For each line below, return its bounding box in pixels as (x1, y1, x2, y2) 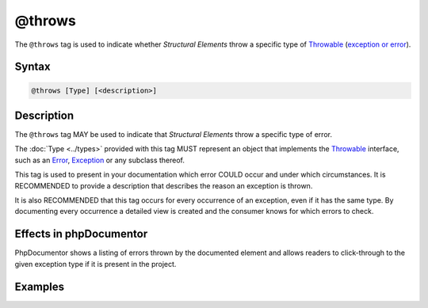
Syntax (14, 60, 51, 74)
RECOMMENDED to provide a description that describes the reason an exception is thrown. (14, 181, 313, 190)
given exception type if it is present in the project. (14, 259, 177, 268)
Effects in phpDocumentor (14, 227, 148, 241)
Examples (14, 279, 65, 293)
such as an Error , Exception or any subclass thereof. (14, 155, 185, 165)
